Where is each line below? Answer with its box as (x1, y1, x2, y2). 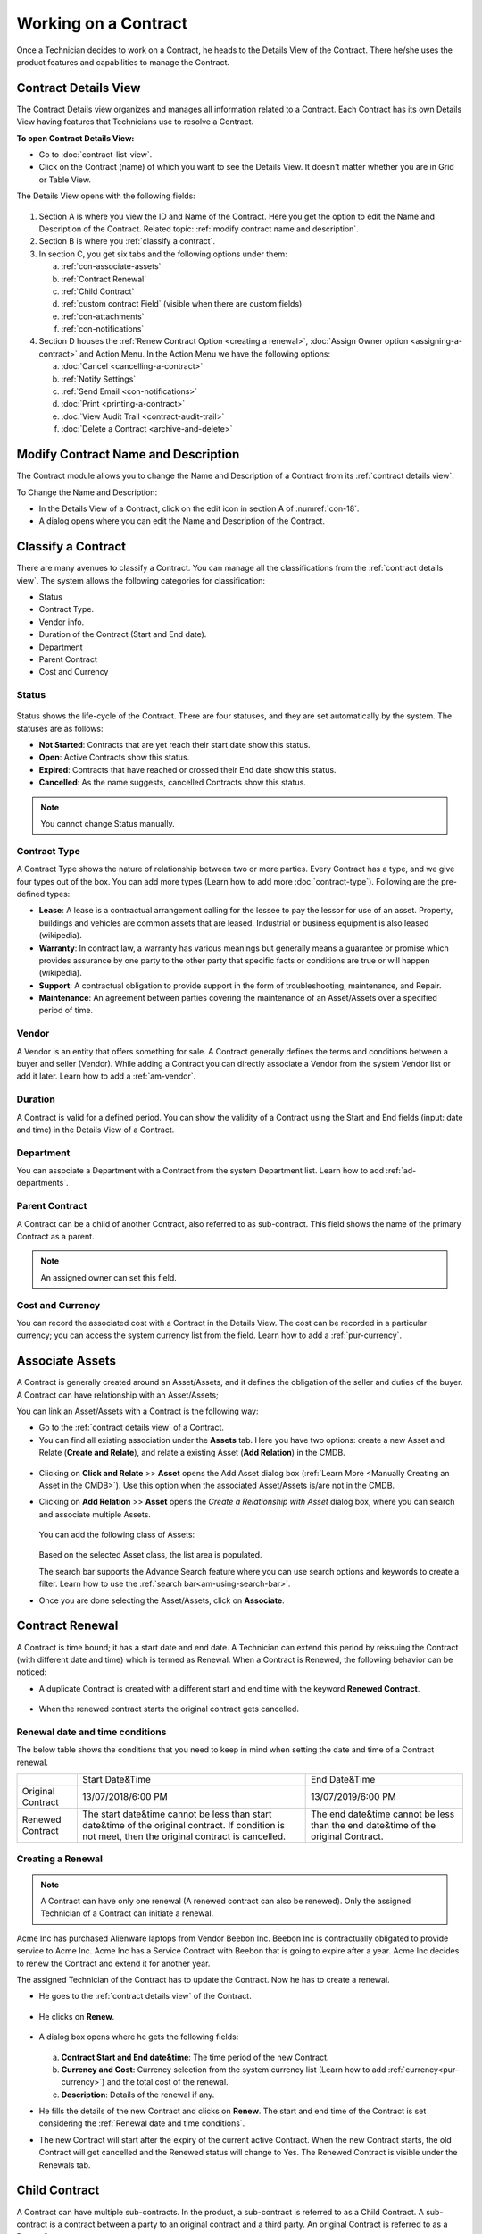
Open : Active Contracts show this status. (38, 752, 190, 763)
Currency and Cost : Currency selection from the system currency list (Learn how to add (61, 2064, 386, 2075)
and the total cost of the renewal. (106, 2077, 229, 2087)
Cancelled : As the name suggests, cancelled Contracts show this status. (38, 777, 307, 788)
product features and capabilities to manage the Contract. (16, 56, 229, 67)
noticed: (16, 1667, 47, 1677)
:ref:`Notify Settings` (61, 374, 137, 384)
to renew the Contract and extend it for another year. (16, 1958, 211, 1969)
